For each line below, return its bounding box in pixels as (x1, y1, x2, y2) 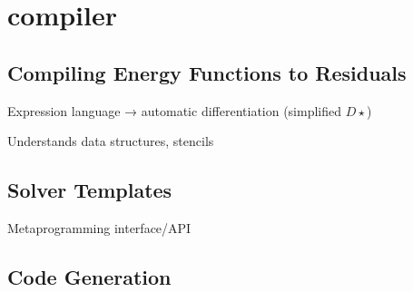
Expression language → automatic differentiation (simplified (7, 101, 342, 120)
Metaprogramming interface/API (7, 218, 192, 237)
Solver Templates (7, 176, 172, 204)
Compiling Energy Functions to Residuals (7, 58, 407, 86)
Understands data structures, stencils (7, 131, 214, 151)
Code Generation (7, 262, 172, 290)
